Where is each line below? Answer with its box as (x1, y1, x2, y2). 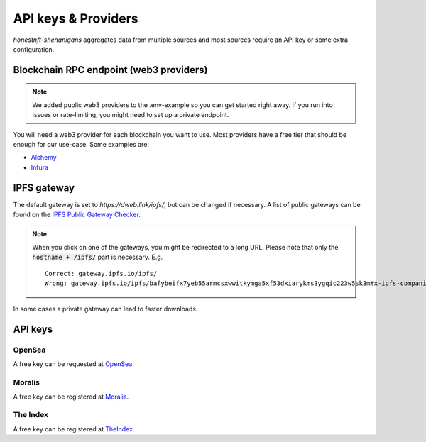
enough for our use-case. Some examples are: (13, 140, 149, 148)
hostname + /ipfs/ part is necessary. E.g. (32, 253, 163, 262)
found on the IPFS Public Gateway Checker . (13, 210, 141, 219)
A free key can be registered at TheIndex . (13, 424, 135, 433)
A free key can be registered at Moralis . (13, 392, 129, 401)
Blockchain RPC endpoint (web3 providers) (13, 64, 208, 76)
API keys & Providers (13, 11, 138, 26)
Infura (31, 163, 49, 172)
